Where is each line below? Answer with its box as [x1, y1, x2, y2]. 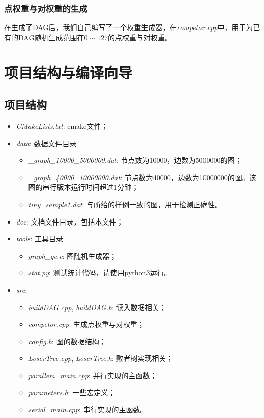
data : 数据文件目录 [16, 137, 77, 148]
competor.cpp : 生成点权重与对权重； [28, 319, 145, 329]
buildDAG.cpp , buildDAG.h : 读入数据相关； [28, 301, 166, 312]
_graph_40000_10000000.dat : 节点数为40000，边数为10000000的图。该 [28, 172, 256, 182]
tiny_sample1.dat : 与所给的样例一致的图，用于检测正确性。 [28, 199, 222, 209]
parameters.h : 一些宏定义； [28, 387, 115, 398]
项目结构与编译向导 [4, 62, 133, 82]
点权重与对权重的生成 [4, 2, 87, 14]
